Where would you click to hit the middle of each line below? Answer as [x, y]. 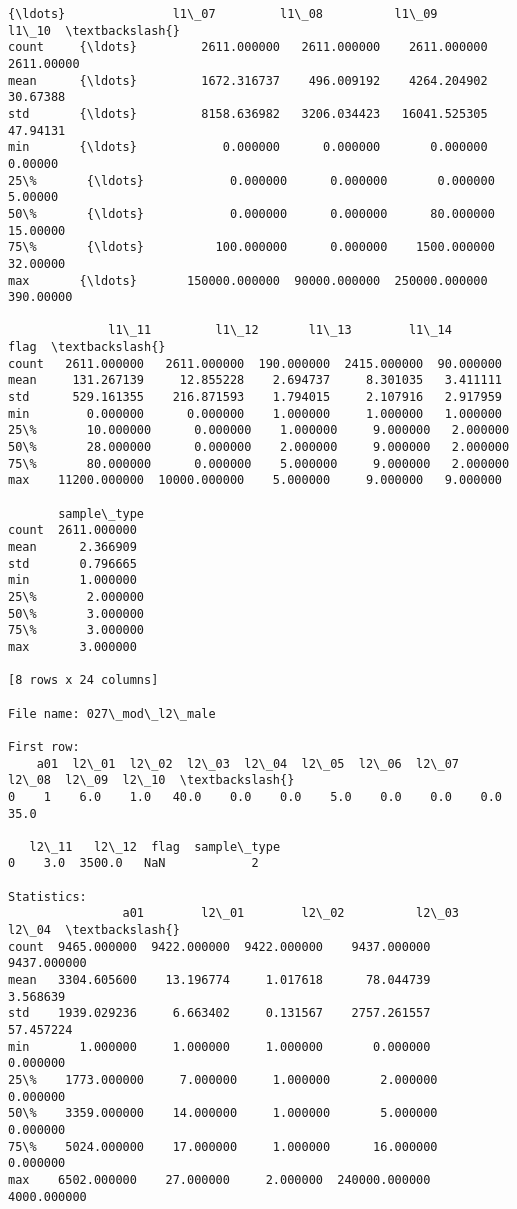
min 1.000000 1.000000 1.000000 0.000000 [219, 1046]
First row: [44, 746]
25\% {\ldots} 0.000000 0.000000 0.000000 [251, 180]
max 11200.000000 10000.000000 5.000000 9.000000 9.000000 [255, 480]
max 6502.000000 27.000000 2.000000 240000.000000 [219, 1179]
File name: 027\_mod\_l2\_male [112, 713]
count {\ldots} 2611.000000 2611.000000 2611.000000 [248, 47]
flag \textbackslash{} [87, 347]
